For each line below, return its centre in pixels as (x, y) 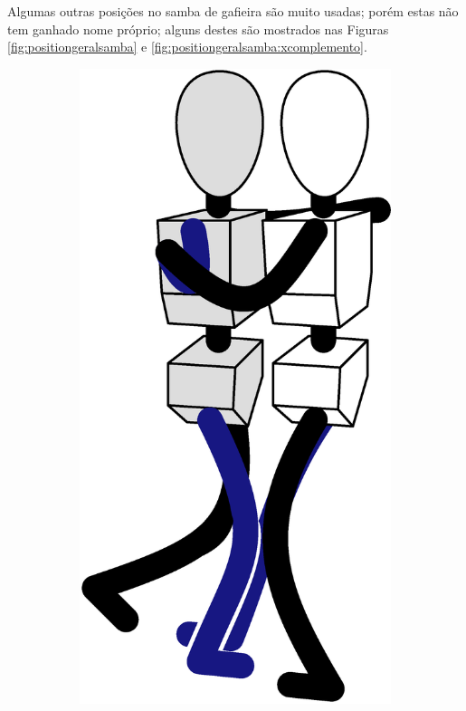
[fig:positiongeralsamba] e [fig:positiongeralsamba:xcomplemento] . (187, 47)
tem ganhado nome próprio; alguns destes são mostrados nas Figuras (198, 29)
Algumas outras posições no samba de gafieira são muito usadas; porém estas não (233, 11)
